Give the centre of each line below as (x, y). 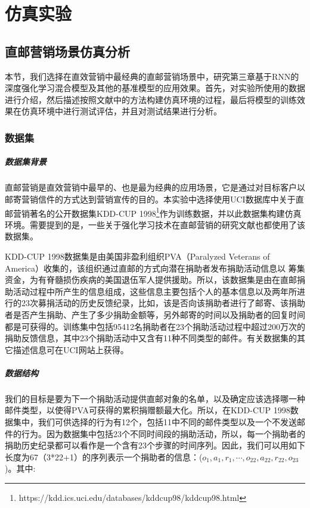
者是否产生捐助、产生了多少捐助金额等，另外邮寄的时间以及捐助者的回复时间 (155, 314)
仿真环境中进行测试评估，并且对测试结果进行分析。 (121, 111)
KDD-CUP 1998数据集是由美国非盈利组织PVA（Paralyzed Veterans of (137, 256)
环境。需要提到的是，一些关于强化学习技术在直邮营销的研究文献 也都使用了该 (155, 224)
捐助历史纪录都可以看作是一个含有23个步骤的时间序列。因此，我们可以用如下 (155, 445)
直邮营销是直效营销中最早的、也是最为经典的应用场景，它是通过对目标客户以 (155, 187)
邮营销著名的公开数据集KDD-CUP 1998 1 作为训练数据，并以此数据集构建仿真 (153, 212)
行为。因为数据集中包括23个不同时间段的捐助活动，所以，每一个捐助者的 (163, 433)
